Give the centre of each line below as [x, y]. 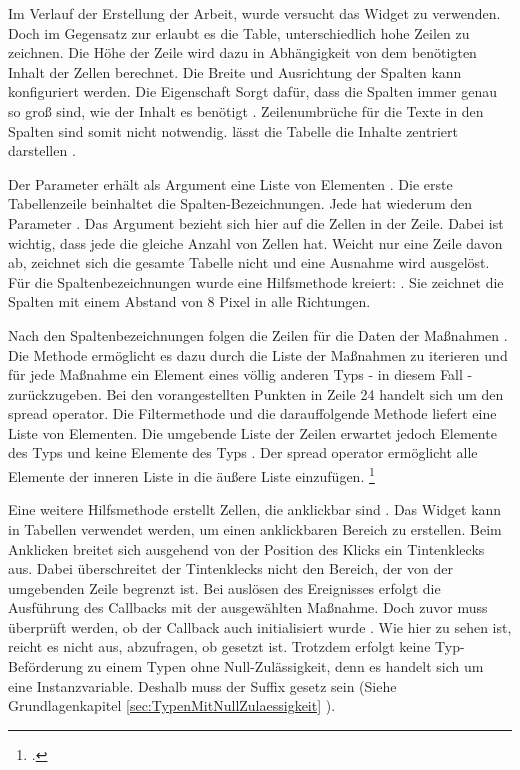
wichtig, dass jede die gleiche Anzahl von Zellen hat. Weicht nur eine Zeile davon [255, 242]
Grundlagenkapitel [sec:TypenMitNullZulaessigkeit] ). [172, 705]
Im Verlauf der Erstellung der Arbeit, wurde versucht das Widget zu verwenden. [254, 13]
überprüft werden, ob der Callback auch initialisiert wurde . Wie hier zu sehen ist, [260, 626]
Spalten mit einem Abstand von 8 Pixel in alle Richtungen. [189, 301]
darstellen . [42, 150]
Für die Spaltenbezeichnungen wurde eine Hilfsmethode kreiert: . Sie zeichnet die [256, 281]
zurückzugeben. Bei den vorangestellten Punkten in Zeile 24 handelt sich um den [256, 393]
